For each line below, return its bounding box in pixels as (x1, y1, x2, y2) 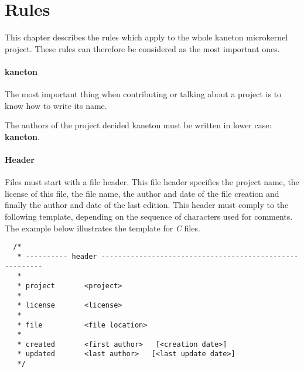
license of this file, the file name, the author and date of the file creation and (5, 187, 279, 199)
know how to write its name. (5, 99, 107, 111)
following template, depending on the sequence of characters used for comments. (5, 210, 293, 223)
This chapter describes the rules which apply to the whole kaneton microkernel (5, 31, 288, 43)
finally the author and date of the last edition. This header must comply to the (5, 199, 289, 211)
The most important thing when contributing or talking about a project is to (5, 88, 282, 100)
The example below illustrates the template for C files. (5, 221, 200, 234)
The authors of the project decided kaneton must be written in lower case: (5, 119, 272, 131)
